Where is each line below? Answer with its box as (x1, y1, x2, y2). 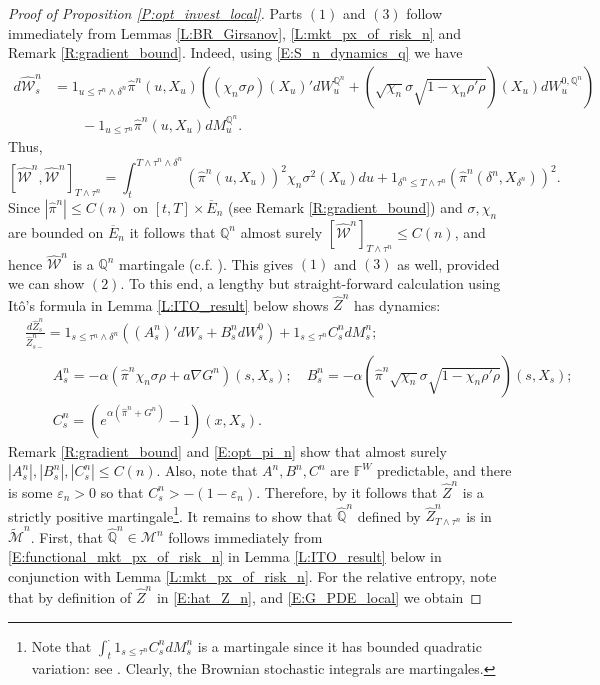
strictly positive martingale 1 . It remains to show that (8, 502, 333, 526)
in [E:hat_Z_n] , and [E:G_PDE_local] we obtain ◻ (156, 586, 482, 607)
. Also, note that (156, 460, 258, 481)
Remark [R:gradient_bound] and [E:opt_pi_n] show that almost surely (8, 440, 447, 461)
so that (100, 481, 144, 502)
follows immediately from (168, 526, 323, 547)
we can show (8, 272, 85, 293)
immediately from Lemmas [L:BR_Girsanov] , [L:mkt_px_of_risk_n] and (8, 22, 461, 43)
